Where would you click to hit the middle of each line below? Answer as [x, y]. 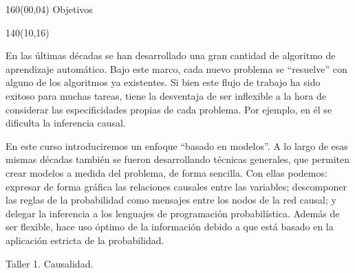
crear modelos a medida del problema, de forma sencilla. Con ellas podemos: [166, 172]
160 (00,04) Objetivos [49, 9]
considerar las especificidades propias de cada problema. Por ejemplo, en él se [169, 109]
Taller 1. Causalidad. [50, 263]
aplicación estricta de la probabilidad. [85, 240]
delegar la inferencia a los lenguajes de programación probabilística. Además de [173, 213]
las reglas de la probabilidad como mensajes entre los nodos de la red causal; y [171, 200]
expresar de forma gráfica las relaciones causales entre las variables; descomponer [176, 186]
